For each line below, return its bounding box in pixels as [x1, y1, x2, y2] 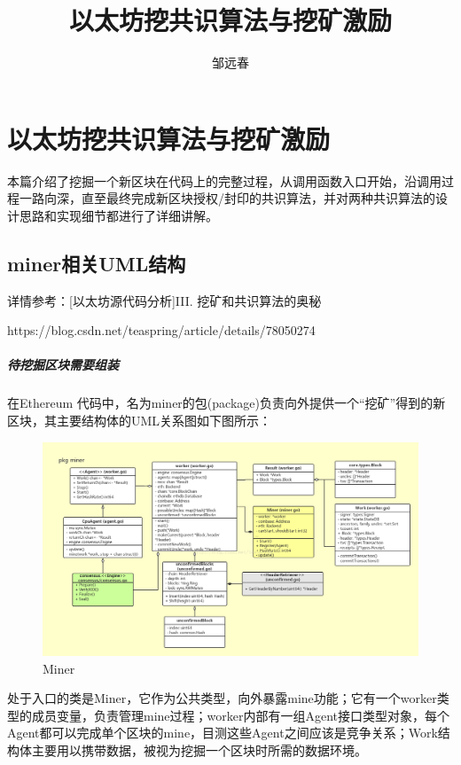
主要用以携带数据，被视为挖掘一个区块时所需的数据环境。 [31, 740, 367, 759]
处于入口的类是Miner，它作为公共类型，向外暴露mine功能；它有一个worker [7, 689, 437, 707]
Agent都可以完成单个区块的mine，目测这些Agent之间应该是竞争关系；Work [7, 723, 438, 742]
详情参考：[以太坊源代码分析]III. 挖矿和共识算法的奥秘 [7, 291, 322, 309]
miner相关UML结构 [7, 249, 186, 277]
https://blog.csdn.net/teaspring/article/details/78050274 [7, 321, 316, 340]
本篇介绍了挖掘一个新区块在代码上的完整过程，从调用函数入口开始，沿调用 [7, 171, 441, 190]
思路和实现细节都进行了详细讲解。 [19, 206, 218, 224]
